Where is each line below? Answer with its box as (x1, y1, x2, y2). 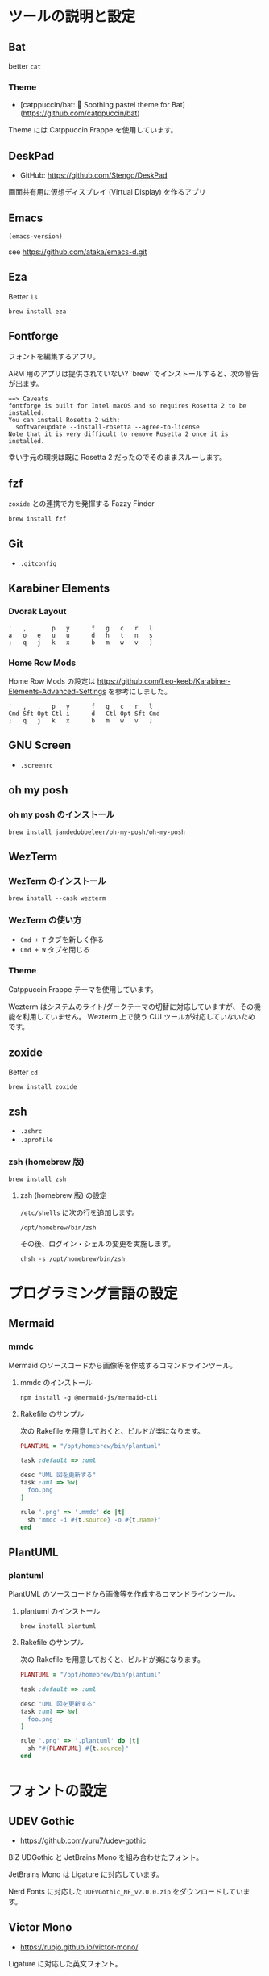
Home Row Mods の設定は (8, 676, 96, 686)
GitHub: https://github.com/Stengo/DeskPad (19, 170, 168, 180)
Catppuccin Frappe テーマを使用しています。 (8, 984, 159, 994)
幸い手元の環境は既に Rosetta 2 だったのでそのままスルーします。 (8, 453, 227, 463)
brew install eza (8, 308, 67, 316)
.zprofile (19, 1136, 54, 1145)
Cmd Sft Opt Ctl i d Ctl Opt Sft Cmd (8, 710, 160, 718)
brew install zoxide (8, 1082, 78, 1091)
